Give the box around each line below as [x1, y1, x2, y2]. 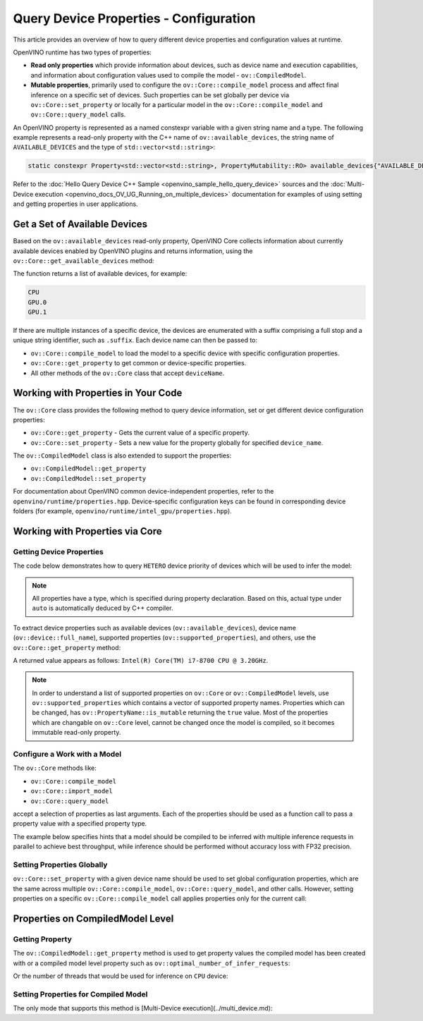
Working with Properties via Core [13, 525, 162, 537]
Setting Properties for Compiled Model [13, 989, 148, 999]
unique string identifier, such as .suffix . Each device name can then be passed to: [13, 336, 257, 345]
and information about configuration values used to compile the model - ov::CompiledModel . [30, 71, 307, 79]
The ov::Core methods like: [13, 764, 97, 772]
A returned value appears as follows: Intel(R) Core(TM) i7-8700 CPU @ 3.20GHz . [13, 656, 269, 664]
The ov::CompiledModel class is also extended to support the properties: [13, 451, 232, 460]
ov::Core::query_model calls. [30, 110, 126, 119]
